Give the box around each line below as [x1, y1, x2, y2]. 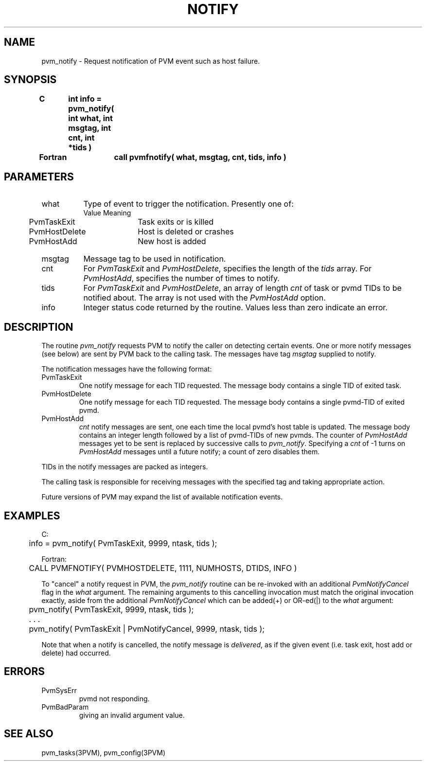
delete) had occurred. [41, 648, 111, 657]
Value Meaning [83, 209, 131, 217]
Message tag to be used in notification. [83, 254, 226, 264]
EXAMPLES [4, 509, 60, 522]
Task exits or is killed [138, 217, 214, 227]
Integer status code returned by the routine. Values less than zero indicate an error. [83, 302, 388, 313]
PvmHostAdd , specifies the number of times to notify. [83, 273, 280, 284]
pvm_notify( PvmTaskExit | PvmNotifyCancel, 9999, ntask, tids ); [29, 623, 265, 634]
